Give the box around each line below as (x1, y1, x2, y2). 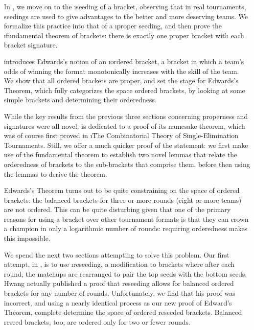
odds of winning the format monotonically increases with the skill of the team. (4, 66, 239, 76)
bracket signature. (4, 40, 58, 50)
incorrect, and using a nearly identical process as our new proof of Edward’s (4, 297, 232, 307)
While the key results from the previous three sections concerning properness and (4, 111, 248, 121)
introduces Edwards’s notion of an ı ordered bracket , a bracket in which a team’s (4, 56, 244, 66)
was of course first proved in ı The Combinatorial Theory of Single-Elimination (4, 130, 238, 141)
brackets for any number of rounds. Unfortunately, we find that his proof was (4, 288, 235, 298)
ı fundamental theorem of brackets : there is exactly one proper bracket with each (4, 30, 244, 40)
